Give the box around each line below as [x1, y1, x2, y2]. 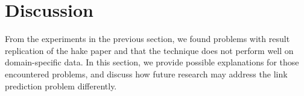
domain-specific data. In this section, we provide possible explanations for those [5, 56, 299, 68]
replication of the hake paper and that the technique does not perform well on [5, 44, 294, 56]
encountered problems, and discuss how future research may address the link [5, 67, 288, 80]
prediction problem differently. [5, 79, 117, 92]
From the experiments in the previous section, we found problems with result [5, 32, 290, 45]
